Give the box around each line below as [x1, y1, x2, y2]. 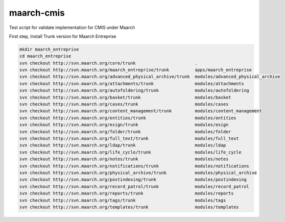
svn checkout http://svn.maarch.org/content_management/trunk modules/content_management [19, 108, 262, 114]
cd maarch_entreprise [19, 53, 71, 59]
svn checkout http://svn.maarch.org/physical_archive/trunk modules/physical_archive [19, 170, 257, 175]
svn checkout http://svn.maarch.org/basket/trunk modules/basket [19, 95, 231, 100]
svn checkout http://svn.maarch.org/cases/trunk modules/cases [19, 101, 229, 107]
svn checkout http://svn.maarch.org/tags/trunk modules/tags [19, 197, 226, 203]
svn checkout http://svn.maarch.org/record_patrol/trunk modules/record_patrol [19, 184, 249, 189]
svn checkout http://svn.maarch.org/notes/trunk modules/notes [19, 156, 229, 162]
